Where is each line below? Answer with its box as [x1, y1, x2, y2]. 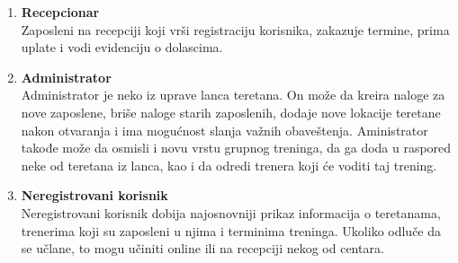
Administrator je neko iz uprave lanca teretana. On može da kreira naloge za [21, 85, 445, 104]
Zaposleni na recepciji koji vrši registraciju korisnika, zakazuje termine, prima [21, 20, 450, 39]
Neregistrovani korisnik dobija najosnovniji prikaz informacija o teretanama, [21, 203, 441, 222]
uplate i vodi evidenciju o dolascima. [21, 38, 223, 57]
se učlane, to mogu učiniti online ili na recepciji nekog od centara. [21, 239, 384, 258]
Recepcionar [21, 3, 100, 21]
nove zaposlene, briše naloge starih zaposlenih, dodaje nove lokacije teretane [21, 102, 441, 121]
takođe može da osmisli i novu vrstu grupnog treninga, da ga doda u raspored [21, 138, 452, 157]
